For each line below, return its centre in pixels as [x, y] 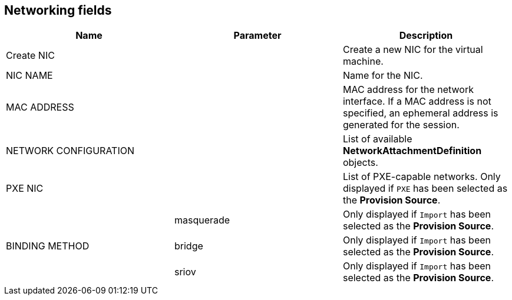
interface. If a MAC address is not [417, 101]
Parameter [257, 36]
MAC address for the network [408, 90]
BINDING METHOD [48, 246]
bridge [189, 246]
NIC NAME [29, 76]
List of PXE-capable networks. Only [422, 177]
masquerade [202, 220]
